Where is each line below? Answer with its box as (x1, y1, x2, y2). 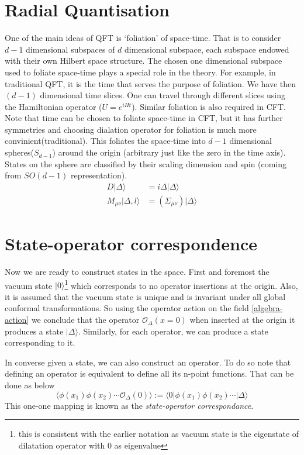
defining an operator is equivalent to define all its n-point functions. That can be (5, 367, 294, 380)
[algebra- (251, 302, 283, 314)
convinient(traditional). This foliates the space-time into (5, 135, 206, 147)
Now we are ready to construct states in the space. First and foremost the (5, 266, 270, 278)
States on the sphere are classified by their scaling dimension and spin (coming (5, 157, 287, 170)
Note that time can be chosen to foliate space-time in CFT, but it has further (5, 112, 283, 124)
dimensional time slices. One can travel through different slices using (40, 89, 285, 101)
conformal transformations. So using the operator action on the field (5, 302, 249, 314)
